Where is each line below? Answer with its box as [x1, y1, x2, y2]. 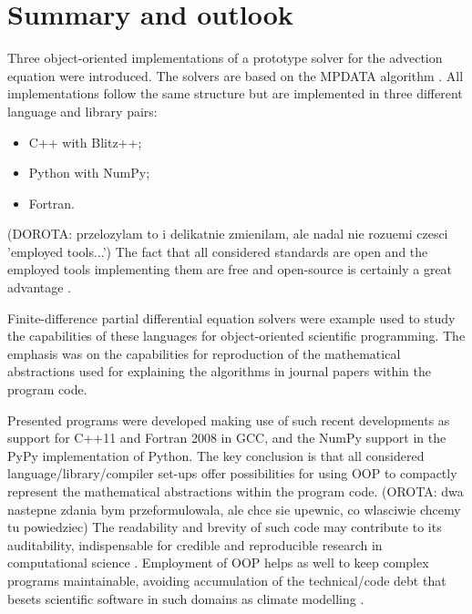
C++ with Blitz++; [28, 132, 142, 151]
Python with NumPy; [28, 163, 150, 182]
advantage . [7, 278, 72, 297]
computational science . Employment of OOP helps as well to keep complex [7, 553, 429, 572]
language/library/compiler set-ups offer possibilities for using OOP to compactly [7, 464, 457, 483]
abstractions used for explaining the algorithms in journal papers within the [7, 362, 431, 381]
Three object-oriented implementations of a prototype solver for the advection [7, 48, 443, 67]
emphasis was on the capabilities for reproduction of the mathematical [7, 343, 401, 363]
